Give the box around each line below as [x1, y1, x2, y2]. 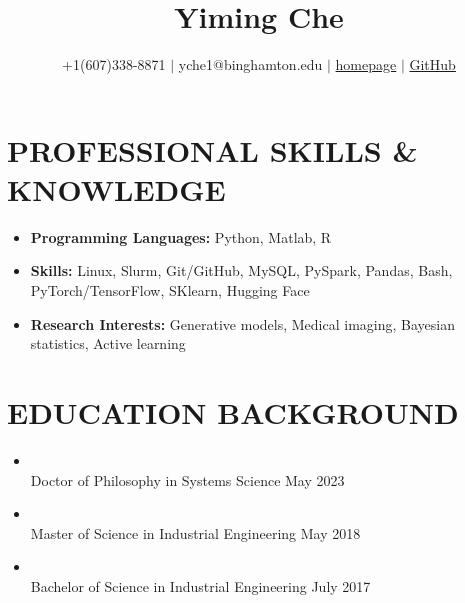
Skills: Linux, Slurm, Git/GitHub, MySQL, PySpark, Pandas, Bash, [30, 260, 453, 281]
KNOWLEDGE [7, 168, 226, 209]
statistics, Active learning [30, 333, 186, 354]
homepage [335, 54, 397, 75]
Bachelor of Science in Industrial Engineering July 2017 [30, 575, 371, 596]
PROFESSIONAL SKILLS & [7, 129, 418, 170]
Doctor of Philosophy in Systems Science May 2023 [30, 469, 345, 490]
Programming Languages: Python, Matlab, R [30, 226, 332, 247]
